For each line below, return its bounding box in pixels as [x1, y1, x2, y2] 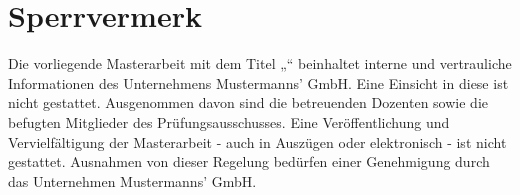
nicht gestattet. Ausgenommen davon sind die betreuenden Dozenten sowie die [8, 92, 489, 113]
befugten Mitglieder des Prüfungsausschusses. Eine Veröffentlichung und [8, 111, 450, 132]
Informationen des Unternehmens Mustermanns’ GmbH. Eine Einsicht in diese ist [8, 72, 509, 93]
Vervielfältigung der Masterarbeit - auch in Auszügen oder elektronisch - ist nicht [8, 131, 507, 152]
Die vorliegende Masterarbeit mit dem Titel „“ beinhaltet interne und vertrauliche [8, 53, 512, 74]
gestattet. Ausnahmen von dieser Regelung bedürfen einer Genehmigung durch [8, 151, 490, 172]
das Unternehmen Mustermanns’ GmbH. [8, 170, 257, 191]
